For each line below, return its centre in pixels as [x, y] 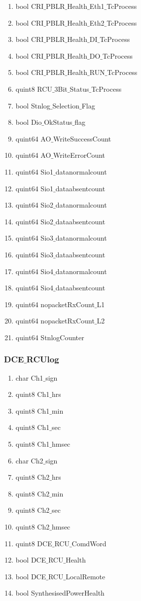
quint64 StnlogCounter [50, 337]
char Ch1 [29, 377]
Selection [66, 105]
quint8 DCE [34, 543]
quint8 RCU [34, 88]
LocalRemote [86, 576]
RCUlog [43, 359]
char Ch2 [29, 460]
